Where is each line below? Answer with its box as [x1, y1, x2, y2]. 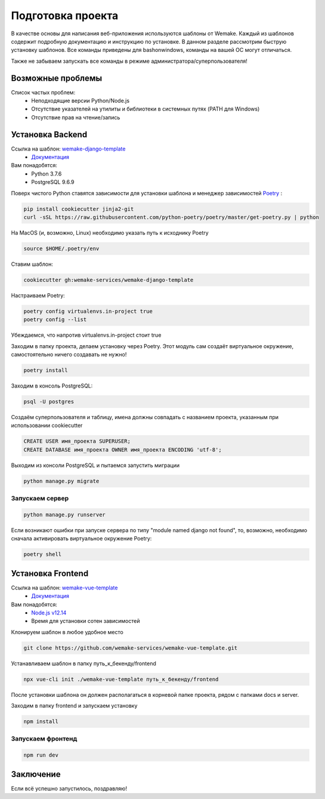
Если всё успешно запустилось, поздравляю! [11, 785, 128, 792]
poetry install [23, 367, 68, 374]
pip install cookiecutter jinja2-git [23, 205, 134, 212]
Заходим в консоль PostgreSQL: [11, 382, 93, 389]
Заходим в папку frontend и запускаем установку [11, 702, 138, 709]
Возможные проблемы [11, 73, 103, 83]
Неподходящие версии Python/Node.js [31, 97, 130, 105]
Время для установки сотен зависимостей [31, 617, 140, 625]
